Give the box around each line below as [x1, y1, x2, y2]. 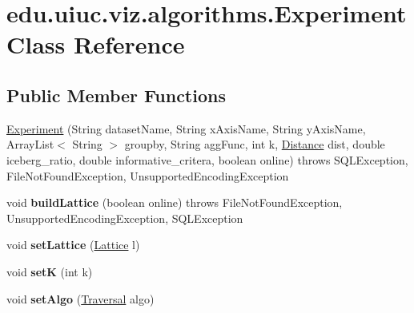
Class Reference [6, 28, 185, 61]
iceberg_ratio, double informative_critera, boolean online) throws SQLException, [6, 151, 408, 168]
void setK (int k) [6, 263, 93, 279]
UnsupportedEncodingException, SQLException [6, 209, 243, 226]
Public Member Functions [6, 82, 226, 107]
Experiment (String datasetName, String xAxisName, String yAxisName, [6, 120, 366, 137]
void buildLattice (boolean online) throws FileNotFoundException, [6, 194, 343, 211]
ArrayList [6, 136, 54, 153]
